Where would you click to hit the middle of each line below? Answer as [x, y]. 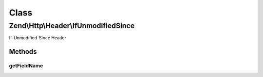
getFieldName [26, 66]
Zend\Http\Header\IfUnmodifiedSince [72, 26]
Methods [23, 52]
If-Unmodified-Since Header [38, 38]
